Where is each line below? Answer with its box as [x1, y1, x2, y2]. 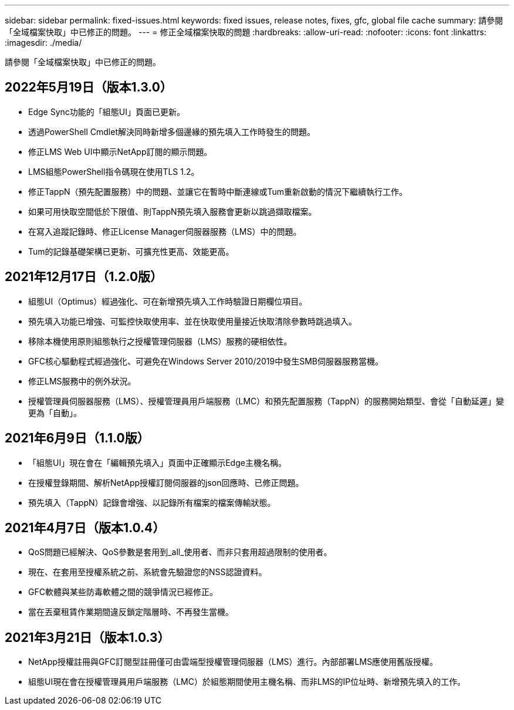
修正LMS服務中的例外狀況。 [28, 376, 136, 386]
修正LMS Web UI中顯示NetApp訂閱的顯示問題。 [28, 146, 212, 157]
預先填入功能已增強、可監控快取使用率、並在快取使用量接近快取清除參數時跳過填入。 [28, 316, 357, 326]
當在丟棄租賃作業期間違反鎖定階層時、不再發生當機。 [28, 607, 234, 617]
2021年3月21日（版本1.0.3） [5, 630, 170, 645]
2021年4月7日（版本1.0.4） [5, 520, 165, 535]
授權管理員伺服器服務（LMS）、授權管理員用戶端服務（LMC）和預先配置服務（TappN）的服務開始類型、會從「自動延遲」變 [28, 395, 504, 406]
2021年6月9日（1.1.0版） [5, 431, 150, 446]
